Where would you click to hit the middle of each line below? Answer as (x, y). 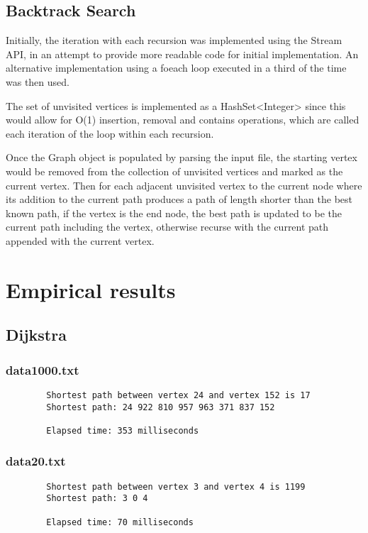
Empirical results (91, 289)
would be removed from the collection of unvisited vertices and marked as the (174, 171)
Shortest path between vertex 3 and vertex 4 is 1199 (176, 487)
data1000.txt (43, 369)
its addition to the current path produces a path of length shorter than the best (179, 199)
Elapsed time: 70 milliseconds (120, 522)
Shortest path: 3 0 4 (97, 499)
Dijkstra (36, 335)
